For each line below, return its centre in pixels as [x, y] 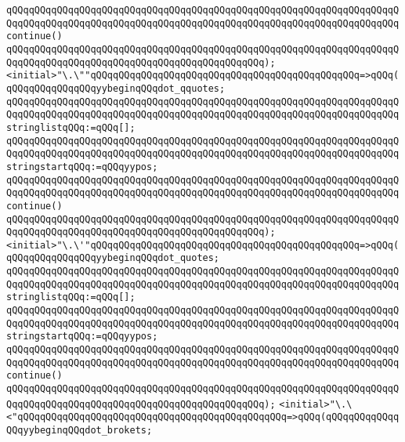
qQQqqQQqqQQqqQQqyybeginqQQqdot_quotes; [113, 258]
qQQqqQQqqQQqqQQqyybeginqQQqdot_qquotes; [116, 88]
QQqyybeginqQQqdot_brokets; [80, 430]
